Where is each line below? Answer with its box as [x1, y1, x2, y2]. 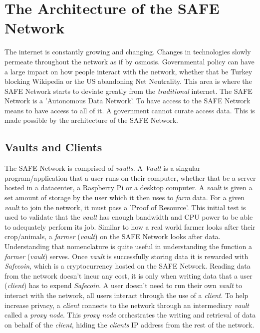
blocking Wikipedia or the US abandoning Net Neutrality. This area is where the [4, 76, 252, 86]
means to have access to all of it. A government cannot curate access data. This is [4, 105, 255, 115]
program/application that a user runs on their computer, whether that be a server [4, 172, 256, 183]
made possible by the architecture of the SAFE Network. [4, 115, 178, 125]
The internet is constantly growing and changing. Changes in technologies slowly [4, 46, 251, 57]
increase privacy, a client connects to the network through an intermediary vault [4, 300, 250, 310]
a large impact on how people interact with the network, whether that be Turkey [4, 66, 253, 76]
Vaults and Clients [4, 139, 102, 155]
